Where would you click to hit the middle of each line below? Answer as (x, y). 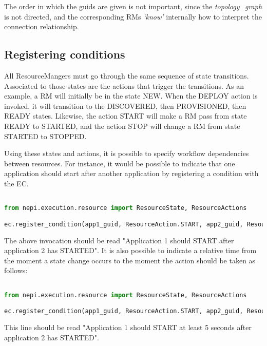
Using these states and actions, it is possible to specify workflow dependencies (127, 153)
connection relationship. (42, 26)
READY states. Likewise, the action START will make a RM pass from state (126, 116)
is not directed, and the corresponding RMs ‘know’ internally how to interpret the (133, 16)
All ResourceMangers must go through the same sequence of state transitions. (127, 75)
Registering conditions (65, 54)
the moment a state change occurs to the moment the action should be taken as (130, 260)
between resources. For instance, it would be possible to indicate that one (120, 163)
